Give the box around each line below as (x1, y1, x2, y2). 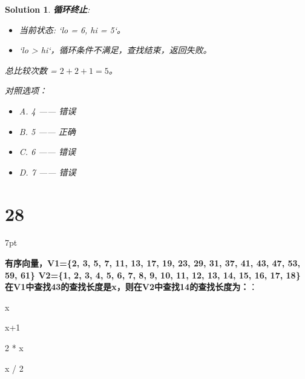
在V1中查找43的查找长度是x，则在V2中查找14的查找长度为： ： (5, 280, 258, 293)
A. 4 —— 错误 (19, 104, 76, 117)
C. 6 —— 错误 (19, 145, 76, 158)
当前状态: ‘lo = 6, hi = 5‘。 (19, 23, 126, 36)
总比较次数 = (5, 64, 57, 76)
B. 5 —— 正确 (19, 125, 76, 137)
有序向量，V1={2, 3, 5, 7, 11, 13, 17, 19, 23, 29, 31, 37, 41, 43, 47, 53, (5, 257, 301, 269)
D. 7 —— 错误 (19, 165, 76, 178)
